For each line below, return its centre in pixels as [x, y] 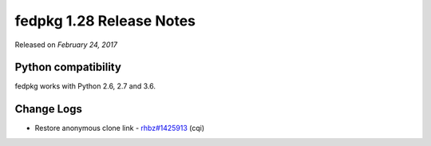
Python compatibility [68, 67]
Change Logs [49, 109]
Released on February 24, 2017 [66, 45]
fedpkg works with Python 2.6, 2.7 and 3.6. [85, 86]
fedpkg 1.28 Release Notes [105, 21]
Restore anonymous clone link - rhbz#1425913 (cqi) [120, 128]
